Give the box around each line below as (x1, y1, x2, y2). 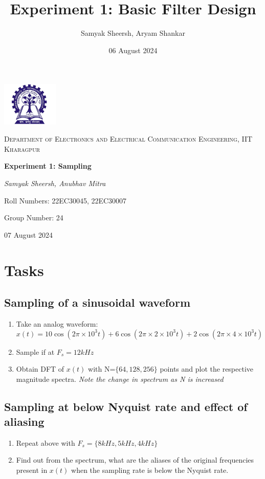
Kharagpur (4, 143, 40, 154)
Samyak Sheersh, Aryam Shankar (81, 28, 185, 38)
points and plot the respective (160, 363, 254, 374)
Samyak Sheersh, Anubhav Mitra (4, 177, 106, 188)
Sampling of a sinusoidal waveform (4, 294, 191, 310)
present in (16, 465, 48, 475)
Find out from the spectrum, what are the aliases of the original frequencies (16, 454, 254, 465)
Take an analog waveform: (16, 318, 98, 329)
